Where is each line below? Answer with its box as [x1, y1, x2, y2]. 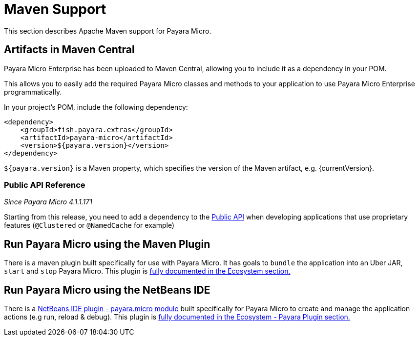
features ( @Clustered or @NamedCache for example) [4, 221, 175, 230]
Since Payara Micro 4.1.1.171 [4, 198, 92, 206]
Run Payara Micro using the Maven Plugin [4, 238, 210, 250]
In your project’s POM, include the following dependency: [4, 102, 188, 111]
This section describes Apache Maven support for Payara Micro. [4, 26, 211, 35]
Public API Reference [4, 180, 85, 190]
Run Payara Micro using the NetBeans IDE [4, 283, 210, 296]
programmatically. [4, 87, 62, 96]
